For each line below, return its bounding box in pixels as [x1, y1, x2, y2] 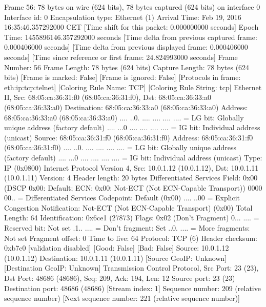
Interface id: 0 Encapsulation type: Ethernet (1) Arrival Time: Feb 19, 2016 [4, 11, 241, 22]
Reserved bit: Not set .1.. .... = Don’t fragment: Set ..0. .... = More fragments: [4, 222, 250, 233]
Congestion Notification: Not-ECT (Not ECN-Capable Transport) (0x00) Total [4, 202, 253, 213]
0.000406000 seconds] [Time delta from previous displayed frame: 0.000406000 [4, 42, 248, 52]
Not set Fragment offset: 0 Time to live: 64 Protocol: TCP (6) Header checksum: [4, 232, 257, 243]
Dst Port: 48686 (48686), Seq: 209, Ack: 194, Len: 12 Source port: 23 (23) [4, 273, 235, 283]
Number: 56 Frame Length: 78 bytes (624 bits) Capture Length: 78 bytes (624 [4, 62, 250, 72]
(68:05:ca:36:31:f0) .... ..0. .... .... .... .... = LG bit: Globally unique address [4, 142, 236, 153]
